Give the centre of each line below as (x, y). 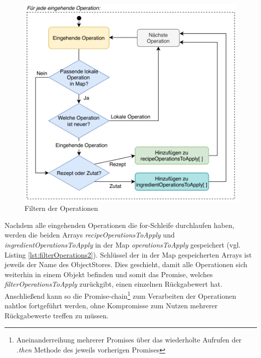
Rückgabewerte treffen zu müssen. (57, 315)
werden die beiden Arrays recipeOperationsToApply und (90, 235)
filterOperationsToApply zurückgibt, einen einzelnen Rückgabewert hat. (113, 284)
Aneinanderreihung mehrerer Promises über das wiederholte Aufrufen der (129, 340)
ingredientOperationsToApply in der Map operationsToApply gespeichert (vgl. (123, 244)
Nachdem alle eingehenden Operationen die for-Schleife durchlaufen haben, (119, 225)
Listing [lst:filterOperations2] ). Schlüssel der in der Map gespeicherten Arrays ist (128, 254)
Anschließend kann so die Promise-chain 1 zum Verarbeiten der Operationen (120, 295)
